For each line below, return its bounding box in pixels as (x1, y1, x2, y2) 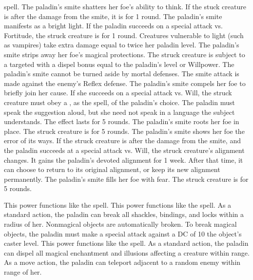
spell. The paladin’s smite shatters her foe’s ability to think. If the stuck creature (4, 1, 246, 11)
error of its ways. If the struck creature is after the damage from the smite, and (4, 135, 241, 146)
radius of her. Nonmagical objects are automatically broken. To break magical (4, 219, 237, 229)
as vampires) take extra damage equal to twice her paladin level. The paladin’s (4, 40, 239, 50)
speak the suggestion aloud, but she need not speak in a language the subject (4, 107, 235, 117)
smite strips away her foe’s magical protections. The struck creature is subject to (4, 49, 245, 59)
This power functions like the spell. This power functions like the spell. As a (4, 199, 232, 210)
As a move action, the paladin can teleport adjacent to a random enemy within (4, 257, 241, 267)
